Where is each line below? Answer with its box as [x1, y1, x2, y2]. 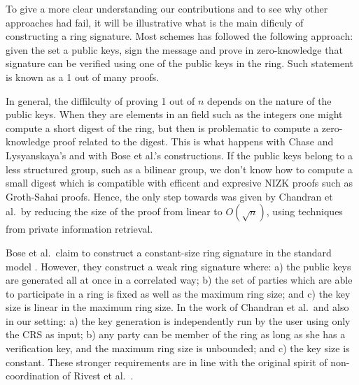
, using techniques [266, 204, 343, 219]
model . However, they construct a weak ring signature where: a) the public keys [6, 259, 351, 273]
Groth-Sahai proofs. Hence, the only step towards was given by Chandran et [6, 189, 333, 203]
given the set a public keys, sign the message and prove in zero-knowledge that [6, 42, 343, 57]
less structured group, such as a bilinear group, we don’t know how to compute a [6, 161, 353, 176]
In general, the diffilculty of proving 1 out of [6, 93, 195, 108]
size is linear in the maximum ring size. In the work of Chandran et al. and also [6, 300, 349, 314]
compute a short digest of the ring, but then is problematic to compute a [6, 120, 319, 135]
